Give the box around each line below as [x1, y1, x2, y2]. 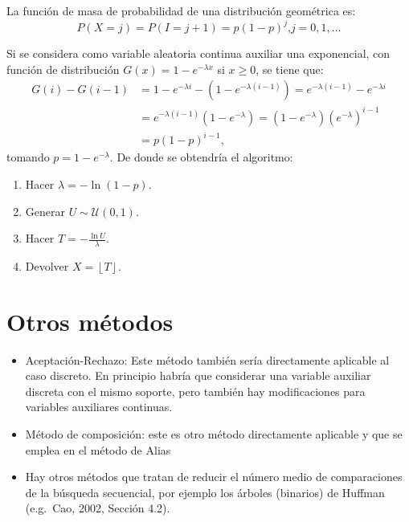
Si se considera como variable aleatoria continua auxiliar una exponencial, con [6, 45, 391, 62]
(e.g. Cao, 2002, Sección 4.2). [25, 500, 170, 516]
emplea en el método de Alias [25, 441, 171, 458]
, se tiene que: [256, 60, 324, 77]
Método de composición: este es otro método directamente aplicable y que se [25, 426, 403, 442]
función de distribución [6, 60, 120, 77]
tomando [6, 149, 50, 165]
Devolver [25, 257, 69, 274]
